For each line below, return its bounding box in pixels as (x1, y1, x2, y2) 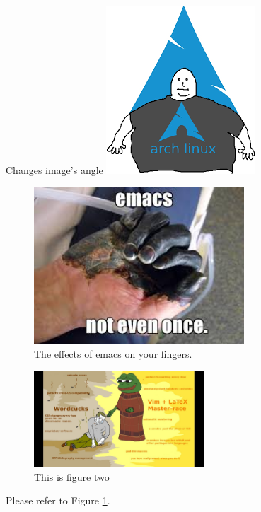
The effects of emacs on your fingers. (34, 347, 192, 361)
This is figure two (34, 469, 110, 484)
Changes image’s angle (6, 163, 103, 177)
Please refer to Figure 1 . (6, 493, 110, 508)
